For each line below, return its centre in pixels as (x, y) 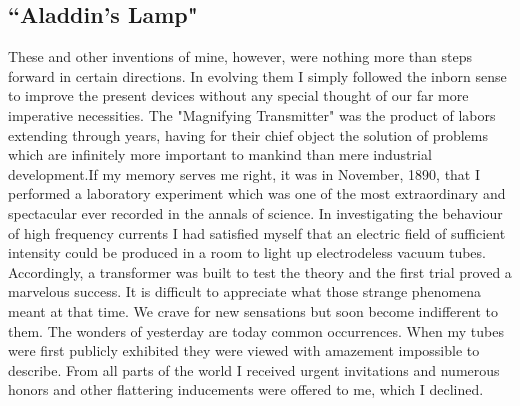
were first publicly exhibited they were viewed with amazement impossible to (244, 350)
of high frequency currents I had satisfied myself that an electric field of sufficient (257, 232)
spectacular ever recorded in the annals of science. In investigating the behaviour (255, 212)
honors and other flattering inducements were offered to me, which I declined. (246, 389)
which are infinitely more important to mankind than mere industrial (220, 154)
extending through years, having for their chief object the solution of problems (248, 134)
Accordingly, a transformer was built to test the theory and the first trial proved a (260, 271)
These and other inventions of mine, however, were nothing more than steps (240, 56)
